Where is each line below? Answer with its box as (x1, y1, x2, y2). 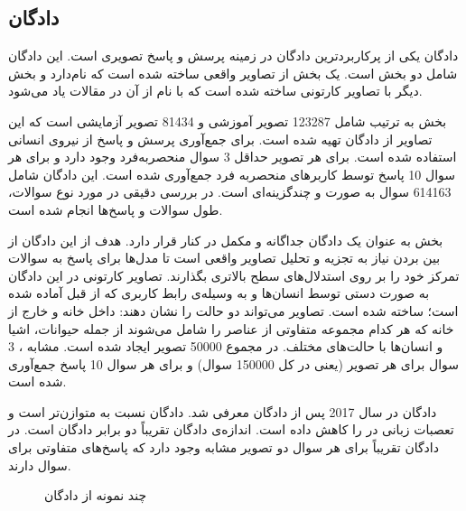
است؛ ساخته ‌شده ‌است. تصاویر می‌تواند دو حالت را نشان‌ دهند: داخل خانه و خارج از (8, 301, 459, 320)
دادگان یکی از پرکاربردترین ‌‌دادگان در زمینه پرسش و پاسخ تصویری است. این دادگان (8, 46, 459, 65)
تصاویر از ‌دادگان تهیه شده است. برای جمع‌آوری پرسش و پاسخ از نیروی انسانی (8, 129, 433, 148)
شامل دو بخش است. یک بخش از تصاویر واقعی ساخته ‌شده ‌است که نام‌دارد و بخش (8, 63, 458, 82)
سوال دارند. (8, 455, 71, 474)
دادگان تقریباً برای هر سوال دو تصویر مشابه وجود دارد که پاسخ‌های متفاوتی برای (8, 438, 439, 457)
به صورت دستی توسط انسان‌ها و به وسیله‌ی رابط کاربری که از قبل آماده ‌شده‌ (8, 283, 430, 302)
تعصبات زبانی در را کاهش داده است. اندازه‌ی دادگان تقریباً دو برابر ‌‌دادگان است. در (8, 420, 454, 439)
